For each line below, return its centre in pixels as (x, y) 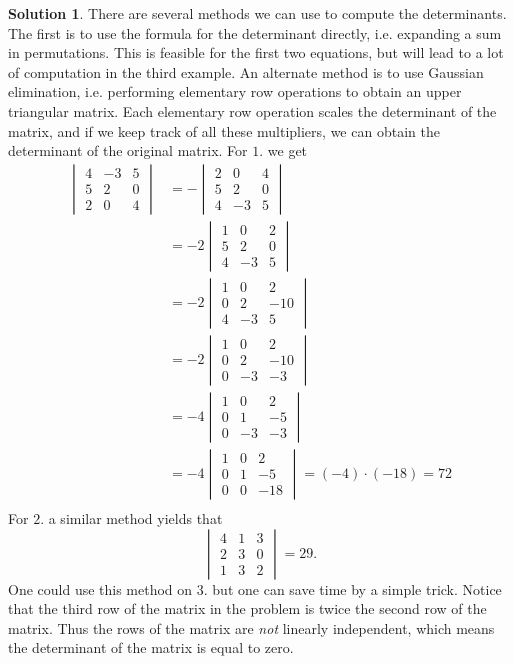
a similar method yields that (135, 517)
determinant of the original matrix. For (128, 150)
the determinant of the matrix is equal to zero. (151, 647)
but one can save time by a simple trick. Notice (357, 588)
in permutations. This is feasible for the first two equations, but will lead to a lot (256, 52)
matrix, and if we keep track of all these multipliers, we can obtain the (224, 130)
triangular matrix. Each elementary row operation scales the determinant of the (252, 110)
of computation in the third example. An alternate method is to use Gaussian (246, 71)
